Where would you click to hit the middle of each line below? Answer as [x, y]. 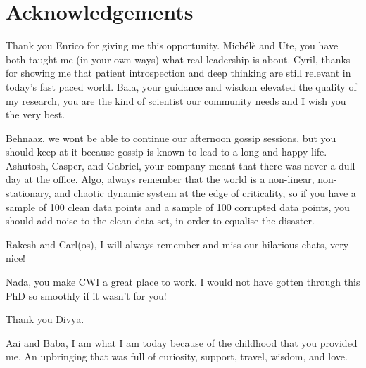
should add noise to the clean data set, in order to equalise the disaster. [160, 221]
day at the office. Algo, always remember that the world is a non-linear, [160, 179]
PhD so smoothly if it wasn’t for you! [86, 295]
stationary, [29, 193]
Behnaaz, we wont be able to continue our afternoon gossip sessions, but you [171, 138]
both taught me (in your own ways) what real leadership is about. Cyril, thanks [178, 59]
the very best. [36, 114]
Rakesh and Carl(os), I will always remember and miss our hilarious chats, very [177, 244]
